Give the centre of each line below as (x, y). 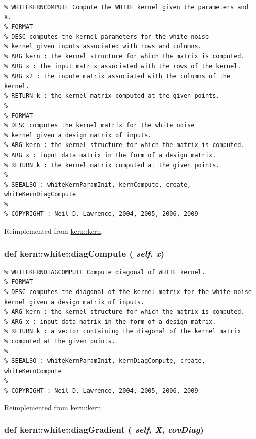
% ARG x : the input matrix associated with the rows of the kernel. (123, 66)
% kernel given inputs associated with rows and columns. (103, 47)
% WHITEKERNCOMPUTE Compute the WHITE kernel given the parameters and (126, 7)
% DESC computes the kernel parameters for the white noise (107, 36)
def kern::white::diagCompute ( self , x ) (84, 253)
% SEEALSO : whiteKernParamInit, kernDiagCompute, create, (105, 361)
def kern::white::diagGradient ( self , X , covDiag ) (104, 430)
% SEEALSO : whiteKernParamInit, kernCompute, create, (98, 185)
